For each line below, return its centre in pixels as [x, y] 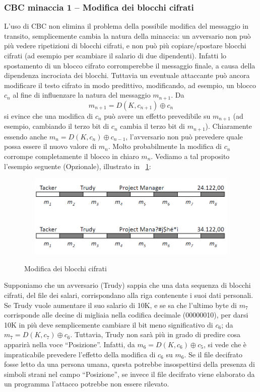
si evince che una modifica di [49, 115]
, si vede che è [225, 344]
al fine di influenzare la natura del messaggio [82, 95]
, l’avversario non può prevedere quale [184, 136]
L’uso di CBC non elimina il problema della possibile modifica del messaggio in [126, 26]
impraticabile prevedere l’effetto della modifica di [80, 354]
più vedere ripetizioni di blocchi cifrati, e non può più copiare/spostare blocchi [125, 46]
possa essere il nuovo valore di [50, 146]
